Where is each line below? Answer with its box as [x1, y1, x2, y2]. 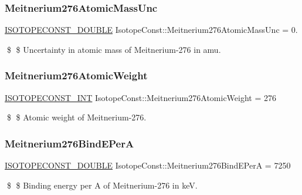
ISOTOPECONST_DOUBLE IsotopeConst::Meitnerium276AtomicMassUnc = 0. [5, 23, 298, 36]
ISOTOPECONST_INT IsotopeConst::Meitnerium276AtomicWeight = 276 [5, 91, 277, 103]
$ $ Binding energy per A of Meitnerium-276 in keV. [6, 179, 198, 191]
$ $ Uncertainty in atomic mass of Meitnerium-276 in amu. [6, 43, 221, 55]
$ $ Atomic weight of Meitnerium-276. [6, 111, 147, 123]
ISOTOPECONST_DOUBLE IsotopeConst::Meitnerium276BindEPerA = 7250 [5, 159, 291, 172]
